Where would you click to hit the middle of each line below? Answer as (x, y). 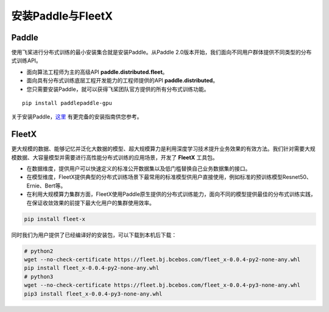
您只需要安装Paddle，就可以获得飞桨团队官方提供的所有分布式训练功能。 (118, 89)
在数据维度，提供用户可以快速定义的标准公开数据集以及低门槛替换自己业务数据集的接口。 (139, 169)
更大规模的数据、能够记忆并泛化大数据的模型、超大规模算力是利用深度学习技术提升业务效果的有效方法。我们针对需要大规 (163, 149)
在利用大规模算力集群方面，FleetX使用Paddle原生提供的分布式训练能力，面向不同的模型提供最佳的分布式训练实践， (171, 194)
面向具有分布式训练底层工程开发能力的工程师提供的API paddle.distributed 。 (122, 81)
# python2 (39, 251)
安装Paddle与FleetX (62, 16)
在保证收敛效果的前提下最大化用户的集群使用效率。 (90, 203)
